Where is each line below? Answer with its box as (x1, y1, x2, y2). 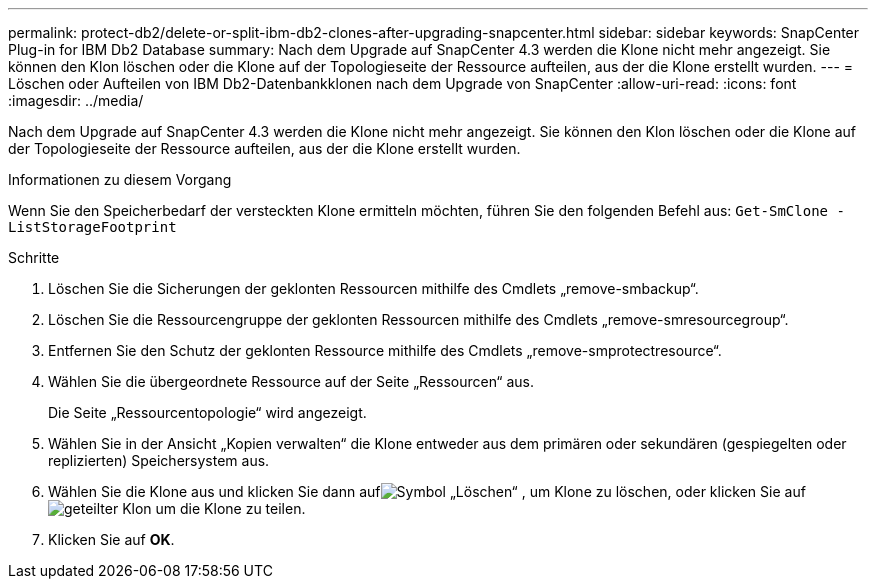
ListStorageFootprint (8, 219, 177, 235)
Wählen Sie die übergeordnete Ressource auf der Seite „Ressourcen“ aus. (48, 373, 534, 390)
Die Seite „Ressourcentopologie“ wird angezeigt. (48, 404, 367, 421)
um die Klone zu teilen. (155, 500, 306, 517)
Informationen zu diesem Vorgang (8, 171, 232, 188)
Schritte (8, 249, 60, 266)
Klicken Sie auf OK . (48, 531, 175, 548)
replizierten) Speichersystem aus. (48, 452, 270, 469)
